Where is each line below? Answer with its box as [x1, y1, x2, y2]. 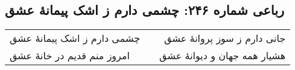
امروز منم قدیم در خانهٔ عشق [10, 48, 130, 63]
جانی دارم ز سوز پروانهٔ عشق [164, 31, 286, 45]
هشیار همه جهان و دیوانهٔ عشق [159, 48, 286, 63]
